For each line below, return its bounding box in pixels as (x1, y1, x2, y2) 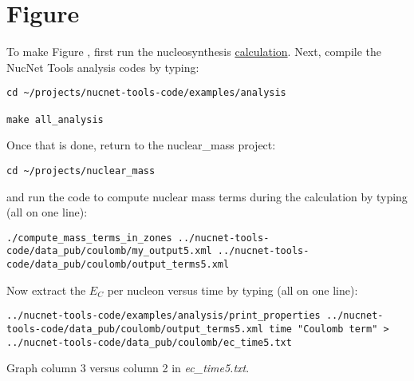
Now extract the (6, 281, 86, 298)
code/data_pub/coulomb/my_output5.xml (6, 245, 212, 257)
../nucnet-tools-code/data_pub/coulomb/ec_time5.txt (6, 336, 292, 348)
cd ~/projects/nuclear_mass (6, 165, 156, 177)
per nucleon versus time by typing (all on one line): (107, 281, 358, 298)
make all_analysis (6, 113, 104, 125)
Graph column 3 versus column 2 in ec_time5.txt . (6, 359, 250, 376)
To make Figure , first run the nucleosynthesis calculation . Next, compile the (6, 43, 382, 60)
